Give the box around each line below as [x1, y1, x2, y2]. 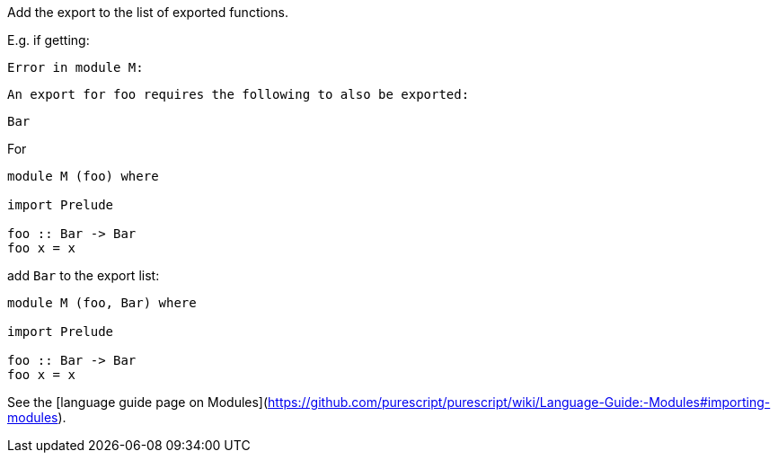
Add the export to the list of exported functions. [7, 4, 288, 20]
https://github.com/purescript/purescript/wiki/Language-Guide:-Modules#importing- [268, 394, 771, 410]
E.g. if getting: [7, 32, 90, 48]
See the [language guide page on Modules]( [7, 394, 269, 410]
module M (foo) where [7, 169, 159, 183]
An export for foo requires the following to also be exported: [7, 87, 470, 102]
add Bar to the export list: [7, 268, 160, 283]
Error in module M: [7, 60, 144, 75]
